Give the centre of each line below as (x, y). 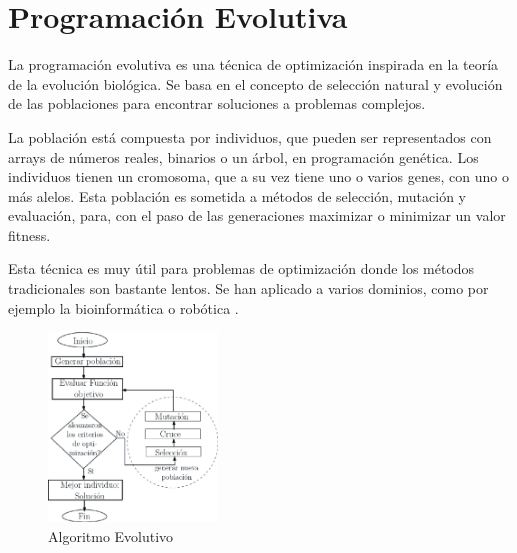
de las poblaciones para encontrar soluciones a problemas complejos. (217, 103)
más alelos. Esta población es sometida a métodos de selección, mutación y (237, 195)
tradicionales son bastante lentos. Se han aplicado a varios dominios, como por (248, 288)
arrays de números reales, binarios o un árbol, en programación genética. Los (243, 156)
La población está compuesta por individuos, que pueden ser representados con (250, 136)
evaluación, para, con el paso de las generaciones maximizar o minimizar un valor (257, 215)
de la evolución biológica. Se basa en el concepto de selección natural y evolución (255, 83)
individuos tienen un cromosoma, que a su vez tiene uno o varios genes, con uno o (258, 176)
